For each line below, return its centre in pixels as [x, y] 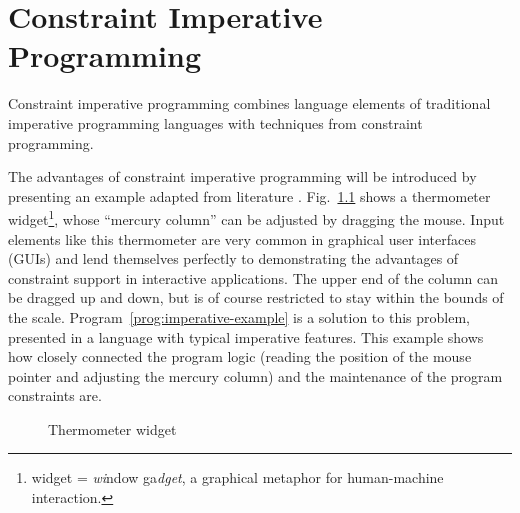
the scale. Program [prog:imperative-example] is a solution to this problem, [239, 316]
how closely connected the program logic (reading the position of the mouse [240, 356]
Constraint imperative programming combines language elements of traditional [249, 103]
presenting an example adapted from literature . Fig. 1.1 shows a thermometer [249, 195]
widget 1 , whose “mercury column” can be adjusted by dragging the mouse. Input [256, 217]
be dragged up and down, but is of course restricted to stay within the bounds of [256, 297]
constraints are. [55, 395]
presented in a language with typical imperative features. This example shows [246, 336]
